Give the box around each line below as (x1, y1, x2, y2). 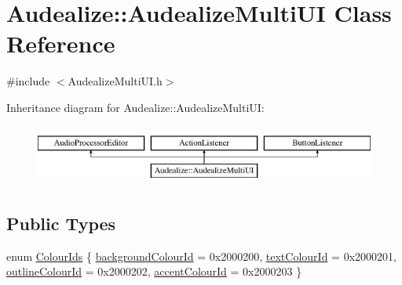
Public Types (6, 211, 116, 236)
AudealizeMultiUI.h (68, 73, 163, 89)
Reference (6, 27, 115, 60)
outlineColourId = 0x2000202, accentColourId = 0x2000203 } (6, 263, 302, 280)
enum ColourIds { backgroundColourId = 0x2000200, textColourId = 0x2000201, (6, 247, 397, 264)
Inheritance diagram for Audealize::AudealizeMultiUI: (6, 99, 265, 115)
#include (6, 73, 50, 89)
